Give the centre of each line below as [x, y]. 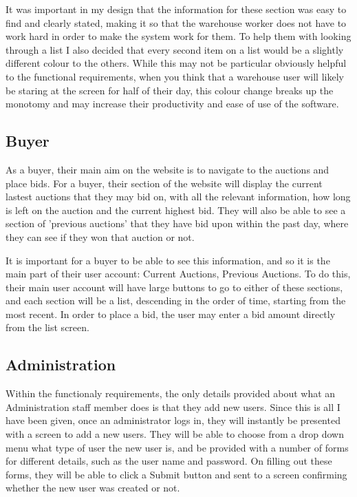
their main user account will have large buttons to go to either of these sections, [174, 287]
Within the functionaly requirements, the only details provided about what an [171, 393]
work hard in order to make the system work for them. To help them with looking [178, 36]
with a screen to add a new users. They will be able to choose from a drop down [175, 434]
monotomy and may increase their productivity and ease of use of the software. [172, 104]
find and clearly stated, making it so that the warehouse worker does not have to [176, 22]
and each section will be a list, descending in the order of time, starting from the [176, 300]
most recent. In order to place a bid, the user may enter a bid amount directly [171, 314]
